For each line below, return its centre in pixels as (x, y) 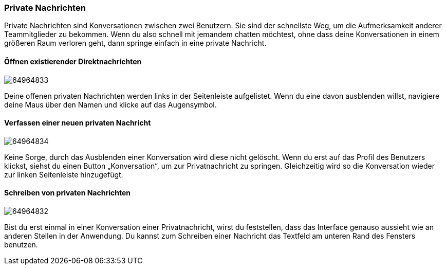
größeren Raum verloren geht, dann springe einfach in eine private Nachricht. (135, 43)
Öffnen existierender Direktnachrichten (73, 61)
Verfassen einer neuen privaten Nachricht (78, 123)
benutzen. (21, 245)
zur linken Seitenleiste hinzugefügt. (64, 174)
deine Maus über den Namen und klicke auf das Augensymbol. (110, 104)
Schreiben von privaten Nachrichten (68, 193)
